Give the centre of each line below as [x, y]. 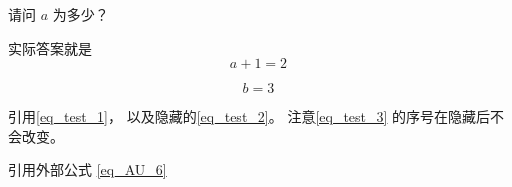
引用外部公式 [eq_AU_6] [87, 169]
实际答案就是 [50, 47]
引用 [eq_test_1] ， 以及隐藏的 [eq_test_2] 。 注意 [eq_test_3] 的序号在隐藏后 [249, 116]
